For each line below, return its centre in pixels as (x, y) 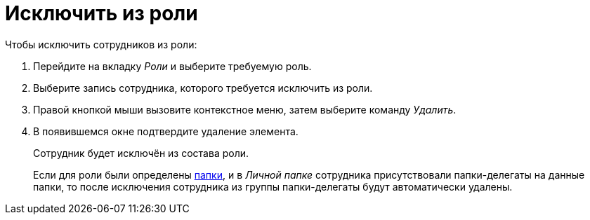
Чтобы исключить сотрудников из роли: (101, 44)
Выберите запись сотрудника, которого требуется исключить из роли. (203, 88)
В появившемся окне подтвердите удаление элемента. (166, 131)
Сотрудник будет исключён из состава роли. (141, 153)
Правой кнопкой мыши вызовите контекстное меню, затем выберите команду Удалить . (245, 109)
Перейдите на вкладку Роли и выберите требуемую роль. (172, 66)
